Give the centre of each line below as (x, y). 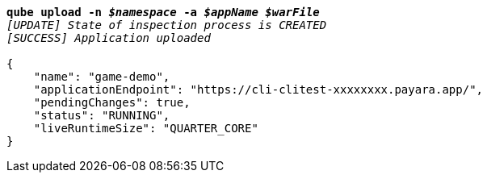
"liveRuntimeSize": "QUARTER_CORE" (146, 128)
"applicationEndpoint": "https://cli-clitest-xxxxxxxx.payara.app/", (258, 89)
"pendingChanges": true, (112, 102)
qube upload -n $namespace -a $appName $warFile (163, 12)
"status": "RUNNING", (102, 115)
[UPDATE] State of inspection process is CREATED (167, 25)
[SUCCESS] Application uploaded (109, 38)
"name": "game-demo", (102, 77)
